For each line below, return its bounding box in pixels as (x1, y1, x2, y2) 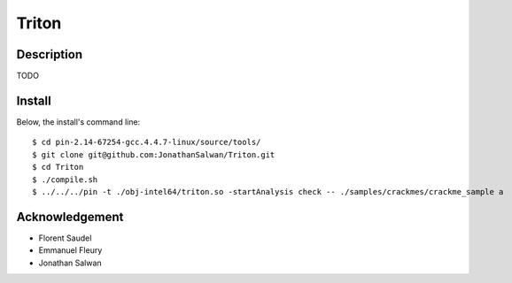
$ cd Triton (32, 162, 84, 172)
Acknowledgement (16, 209, 124, 225)
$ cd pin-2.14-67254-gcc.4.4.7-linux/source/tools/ (32, 137, 261, 148)
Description (16, 47, 83, 62)
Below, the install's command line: (16, 116, 141, 127)
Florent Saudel (38, 233, 92, 243)
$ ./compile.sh (32, 174, 98, 185)
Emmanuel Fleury (38, 245, 103, 256)
